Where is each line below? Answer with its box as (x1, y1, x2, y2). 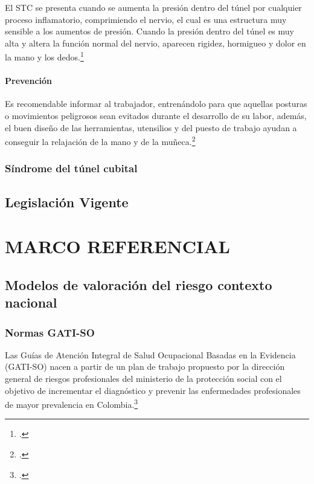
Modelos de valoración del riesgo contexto (5, 275, 272, 294)
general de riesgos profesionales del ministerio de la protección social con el (5, 372, 282, 385)
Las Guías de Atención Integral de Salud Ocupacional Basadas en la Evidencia (5, 348, 296, 361)
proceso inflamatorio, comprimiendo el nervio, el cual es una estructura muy (5, 13, 287, 25)
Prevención (5, 74, 53, 87)
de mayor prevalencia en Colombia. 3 (5, 396, 138, 410)
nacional (5, 293, 57, 312)
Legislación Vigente (5, 192, 129, 211)
